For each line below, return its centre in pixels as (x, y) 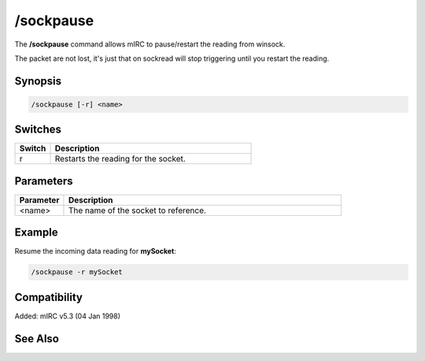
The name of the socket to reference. (137, 210)
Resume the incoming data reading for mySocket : (95, 251)
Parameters (44, 181)
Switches (38, 130)
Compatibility (48, 297)
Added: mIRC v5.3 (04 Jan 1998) (68, 316)
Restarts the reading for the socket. (120, 159)
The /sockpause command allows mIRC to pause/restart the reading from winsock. (150, 44)
